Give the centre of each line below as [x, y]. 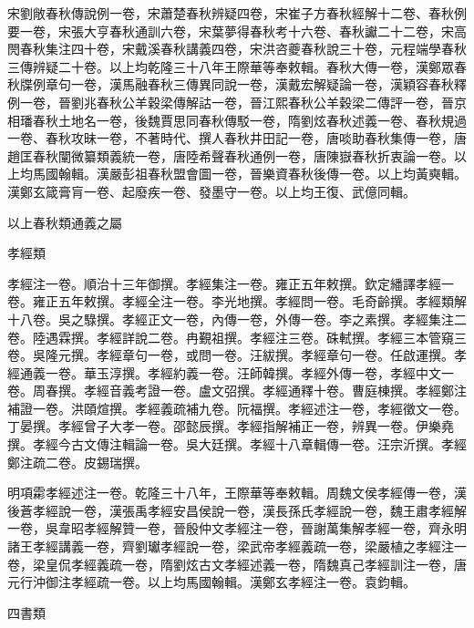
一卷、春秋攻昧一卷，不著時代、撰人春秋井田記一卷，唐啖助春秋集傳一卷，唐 [237, 138]
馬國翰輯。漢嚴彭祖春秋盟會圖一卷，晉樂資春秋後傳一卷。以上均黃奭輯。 [249, 174]
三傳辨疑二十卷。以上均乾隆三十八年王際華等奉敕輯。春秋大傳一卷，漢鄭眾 [231, 66]
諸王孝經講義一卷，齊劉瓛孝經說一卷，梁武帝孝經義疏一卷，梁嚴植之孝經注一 [237, 546]
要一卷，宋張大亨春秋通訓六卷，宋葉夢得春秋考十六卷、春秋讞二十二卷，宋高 [237, 31]
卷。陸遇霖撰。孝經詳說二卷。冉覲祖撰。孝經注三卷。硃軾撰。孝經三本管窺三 [237, 337]
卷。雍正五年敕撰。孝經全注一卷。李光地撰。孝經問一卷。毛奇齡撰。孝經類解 [237, 301]
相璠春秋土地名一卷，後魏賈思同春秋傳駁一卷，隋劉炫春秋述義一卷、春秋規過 [237, 120]
